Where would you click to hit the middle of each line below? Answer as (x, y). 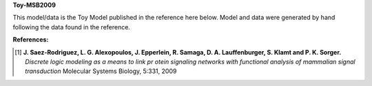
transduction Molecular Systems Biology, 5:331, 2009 (101, 71)
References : (31, 40)
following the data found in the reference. (72, 27)
